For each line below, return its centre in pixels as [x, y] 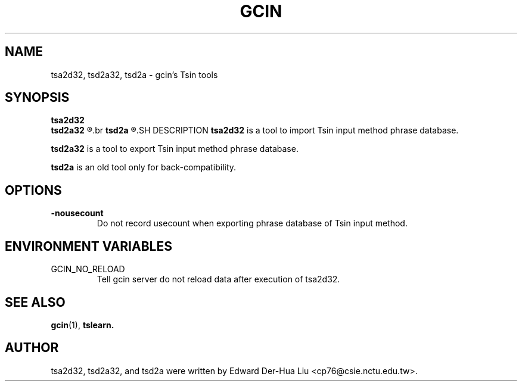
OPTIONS [33, 190]
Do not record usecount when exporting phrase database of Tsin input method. [252, 223]
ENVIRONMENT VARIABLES [88, 246]
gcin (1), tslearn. [83, 325]
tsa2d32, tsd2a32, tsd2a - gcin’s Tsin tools [134, 74]
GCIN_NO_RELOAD [88, 269]
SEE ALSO [35, 302]
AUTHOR [32, 348]
